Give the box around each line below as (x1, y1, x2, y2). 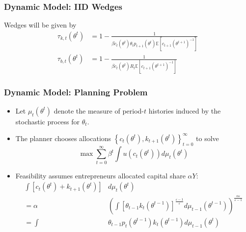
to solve (196, 133, 219, 143)
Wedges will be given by (4, 20, 77, 30)
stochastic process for (15, 116, 80, 126)
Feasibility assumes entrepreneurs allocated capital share (15, 170, 186, 180)
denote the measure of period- (54, 105, 144, 116)
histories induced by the (148, 105, 221, 116)
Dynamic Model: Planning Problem (4, 86, 148, 98)
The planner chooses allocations (15, 133, 111, 143)
